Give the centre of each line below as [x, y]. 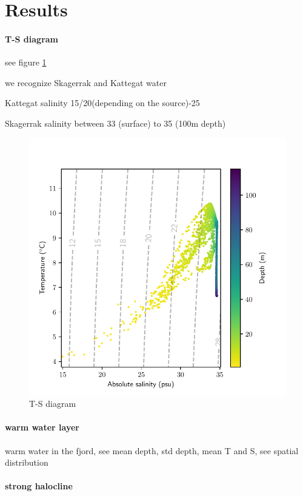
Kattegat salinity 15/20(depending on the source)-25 [102, 103]
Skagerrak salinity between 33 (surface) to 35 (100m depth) [115, 123]
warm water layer [42, 427]
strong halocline [39, 486]
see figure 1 [26, 62]
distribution [27, 462]
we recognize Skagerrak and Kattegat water [86, 82]
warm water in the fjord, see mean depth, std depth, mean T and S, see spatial [152, 450]
